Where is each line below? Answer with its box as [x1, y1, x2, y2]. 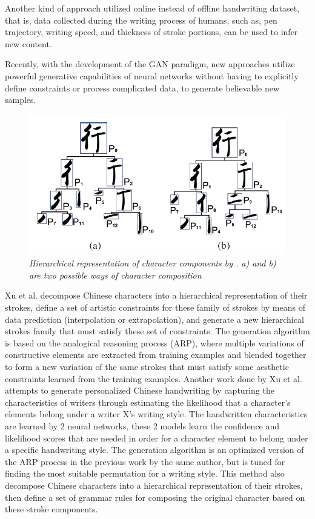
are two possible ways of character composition [29, 268, 202, 281]
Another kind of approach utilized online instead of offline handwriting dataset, [5, 2, 300, 14]
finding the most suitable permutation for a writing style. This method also [5, 467, 285, 480]
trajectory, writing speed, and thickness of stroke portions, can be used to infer [5, 25, 298, 38]
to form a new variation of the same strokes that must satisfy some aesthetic [5, 360, 289, 373]
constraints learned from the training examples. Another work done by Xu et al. [5, 372, 302, 385]
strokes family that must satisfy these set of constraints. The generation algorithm [5, 325, 310, 337]
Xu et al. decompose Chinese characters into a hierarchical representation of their [5, 289, 308, 302]
